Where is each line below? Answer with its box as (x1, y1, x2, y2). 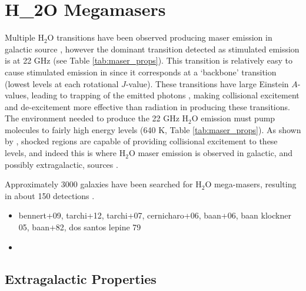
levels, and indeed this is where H (5, 147, 126, 159)
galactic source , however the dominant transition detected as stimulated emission (5, 42, 300, 55)
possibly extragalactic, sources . (5, 158, 118, 170)
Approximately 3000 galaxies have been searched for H (5, 178, 202, 190)
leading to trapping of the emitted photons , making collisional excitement (31, 89, 300, 101)
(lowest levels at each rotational (5, 77, 119, 90)
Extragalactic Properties (5, 269, 157, 287)
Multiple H (5, 31, 44, 44)
